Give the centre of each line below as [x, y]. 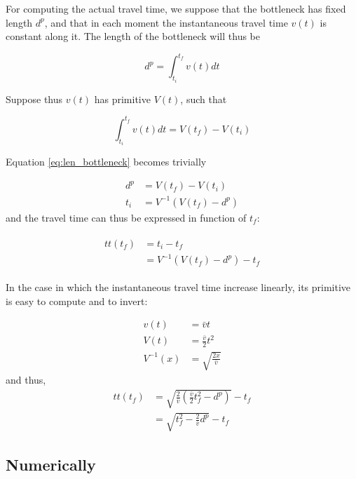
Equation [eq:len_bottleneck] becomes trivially [106, 162]
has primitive [122, 99]
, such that [204, 99]
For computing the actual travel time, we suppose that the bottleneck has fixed [176, 8]
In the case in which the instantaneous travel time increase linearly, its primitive [178, 287]
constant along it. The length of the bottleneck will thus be [133, 36]
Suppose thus [34, 99]
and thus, [26, 379]
